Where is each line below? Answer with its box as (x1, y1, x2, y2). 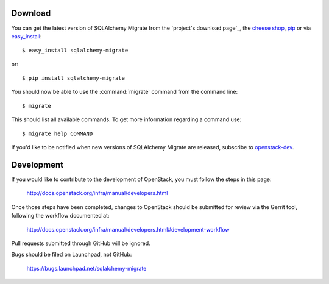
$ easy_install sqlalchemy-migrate (22, 47, 129, 54)
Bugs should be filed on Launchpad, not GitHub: (11, 250, 132, 258)
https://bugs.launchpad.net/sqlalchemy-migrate (26, 264, 147, 272)
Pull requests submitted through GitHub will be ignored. (11, 240, 150, 247)
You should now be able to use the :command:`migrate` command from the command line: (11, 88, 238, 96)
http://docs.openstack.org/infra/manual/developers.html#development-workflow (26, 225, 230, 233)
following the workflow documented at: (11, 212, 110, 219)
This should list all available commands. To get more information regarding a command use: (11, 116, 242, 123)
